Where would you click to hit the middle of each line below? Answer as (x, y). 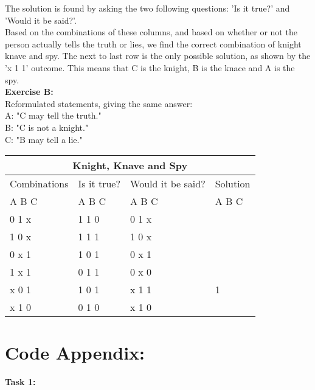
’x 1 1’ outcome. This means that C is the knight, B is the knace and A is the (150, 67)
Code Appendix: (75, 353)
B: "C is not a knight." (47, 127)
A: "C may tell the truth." (53, 115)
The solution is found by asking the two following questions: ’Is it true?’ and (147, 8)
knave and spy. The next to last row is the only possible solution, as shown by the (158, 56)
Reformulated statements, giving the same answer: (99, 103)
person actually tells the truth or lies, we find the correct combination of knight (153, 44)
